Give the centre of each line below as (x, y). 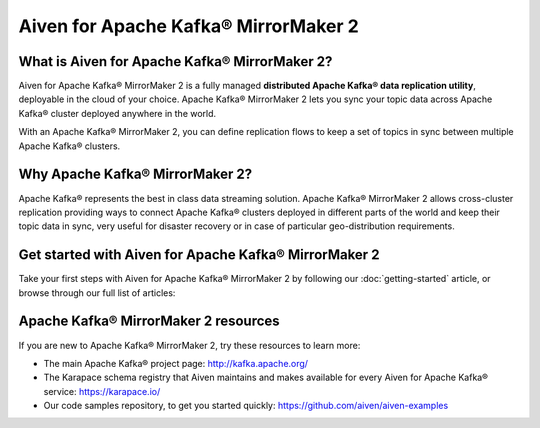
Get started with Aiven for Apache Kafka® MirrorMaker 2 (199, 255)
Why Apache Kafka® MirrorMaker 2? (135, 174)
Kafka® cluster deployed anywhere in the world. (117, 113)
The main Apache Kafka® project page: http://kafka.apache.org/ (176, 363)
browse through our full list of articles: (97, 292)
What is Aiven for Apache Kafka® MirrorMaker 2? (175, 61)
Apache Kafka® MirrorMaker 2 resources (149, 321)
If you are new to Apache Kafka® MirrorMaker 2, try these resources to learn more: (189, 345)
